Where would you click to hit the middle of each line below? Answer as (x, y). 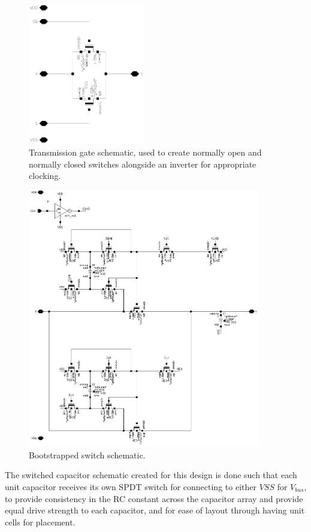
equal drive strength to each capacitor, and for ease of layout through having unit (155, 510)
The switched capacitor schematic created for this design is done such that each (151, 475)
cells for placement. (40, 522)
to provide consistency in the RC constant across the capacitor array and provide (154, 498)
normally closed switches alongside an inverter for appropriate (143, 164)
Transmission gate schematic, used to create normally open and (145, 152)
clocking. (45, 176)
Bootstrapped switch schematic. (87, 455)
